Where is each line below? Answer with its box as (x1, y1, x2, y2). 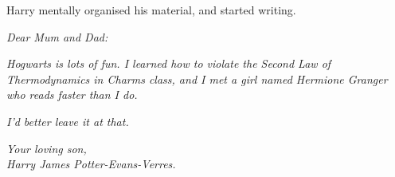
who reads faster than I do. (6, 86, 138, 103)
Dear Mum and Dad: (6, 28, 108, 45)
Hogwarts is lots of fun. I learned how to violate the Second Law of (6, 55, 331, 72)
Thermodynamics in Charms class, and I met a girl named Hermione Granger (6, 70, 388, 87)
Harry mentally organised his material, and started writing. (6, 2, 296, 18)
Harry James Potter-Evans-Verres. (6, 155, 176, 172)
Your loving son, (6, 140, 87, 156)
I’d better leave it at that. (6, 112, 129, 129)
